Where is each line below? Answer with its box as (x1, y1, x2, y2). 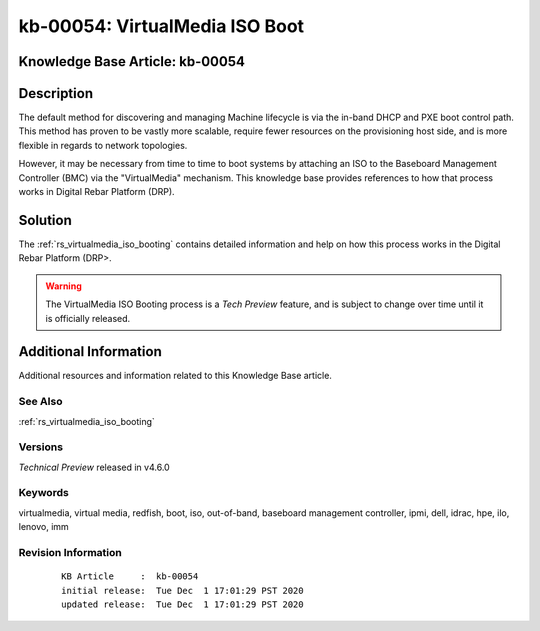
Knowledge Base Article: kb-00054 (18, 53, 245, 70)
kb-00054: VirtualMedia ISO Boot (18, 15, 305, 37)
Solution (18, 211, 72, 229)
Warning (45, 280, 82, 292)
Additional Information (18, 343, 162, 360)
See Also (18, 395, 63, 409)
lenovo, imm (18, 521, 69, 533)
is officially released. (45, 312, 131, 324)
